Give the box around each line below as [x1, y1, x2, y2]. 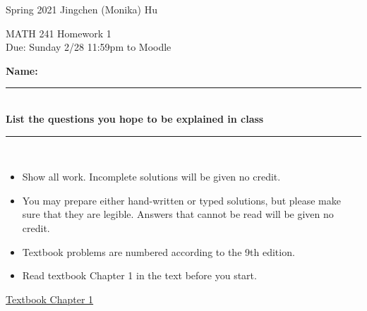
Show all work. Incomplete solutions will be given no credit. [22, 169, 281, 184]
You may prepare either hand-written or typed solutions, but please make [22, 193, 341, 207]
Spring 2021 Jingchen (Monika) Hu [6, 2, 157, 16]
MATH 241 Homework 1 [6, 25, 112, 40]
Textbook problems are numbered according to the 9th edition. [22, 244, 295, 259]
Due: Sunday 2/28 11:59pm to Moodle [6, 39, 172, 54]
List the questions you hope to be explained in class [6, 111, 264, 126]
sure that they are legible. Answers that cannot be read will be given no [22, 207, 334, 221]
